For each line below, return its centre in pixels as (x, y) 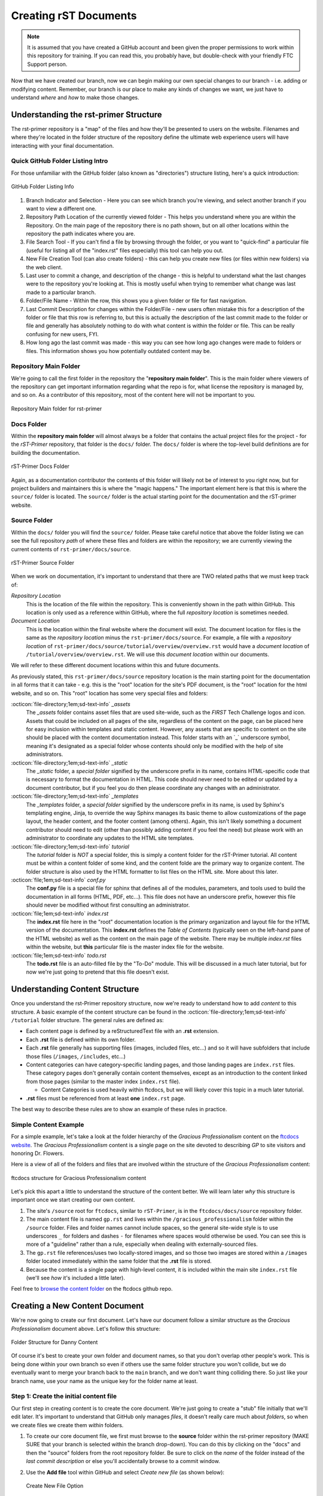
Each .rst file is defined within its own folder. (81, 1039)
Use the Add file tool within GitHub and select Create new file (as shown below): (125, 1472)
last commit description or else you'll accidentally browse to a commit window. (123, 1461)
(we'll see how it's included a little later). (76, 1278)
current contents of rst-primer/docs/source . (71, 549)
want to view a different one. (61, 208)
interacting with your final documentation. (63, 145)
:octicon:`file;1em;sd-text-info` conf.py (58, 880)
